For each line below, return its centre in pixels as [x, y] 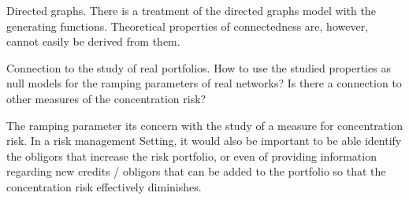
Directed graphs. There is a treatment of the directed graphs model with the [191, 10]
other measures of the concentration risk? [106, 98]
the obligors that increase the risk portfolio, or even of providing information [191, 156]
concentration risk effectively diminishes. [104, 186]
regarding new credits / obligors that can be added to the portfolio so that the [196, 171]
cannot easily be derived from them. [93, 41]
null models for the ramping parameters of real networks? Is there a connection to [204, 83]
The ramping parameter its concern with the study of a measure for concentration [204, 125]
